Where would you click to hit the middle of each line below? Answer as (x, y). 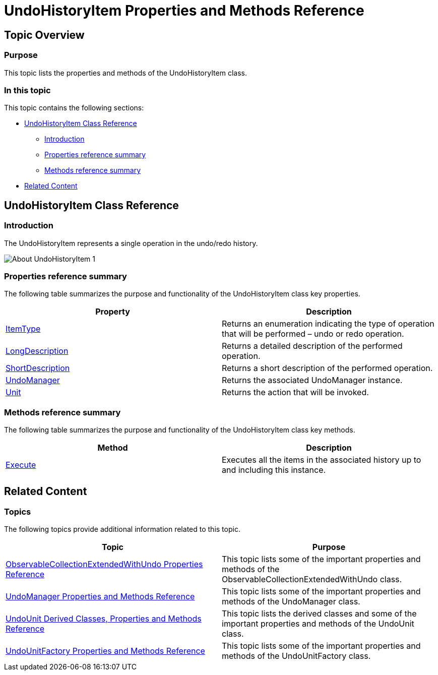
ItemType (23, 329)
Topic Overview (44, 35)
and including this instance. (274, 470)
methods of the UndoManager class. (291, 602)
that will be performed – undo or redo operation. (313, 334)
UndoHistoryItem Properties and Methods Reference (184, 11)
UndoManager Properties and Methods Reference (100, 597)
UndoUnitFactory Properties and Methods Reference (105, 651)
